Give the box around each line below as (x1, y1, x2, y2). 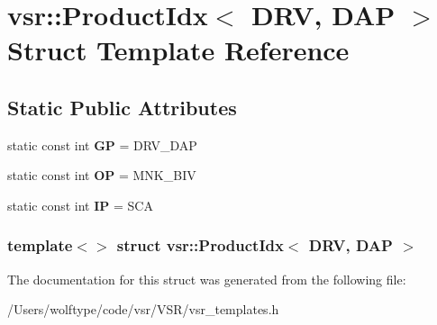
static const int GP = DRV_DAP (7, 135, 197, 154)
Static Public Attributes (7, 93, 237, 121)
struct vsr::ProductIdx (116, 234, 284, 257)
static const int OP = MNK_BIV (7, 166, 196, 185)
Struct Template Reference (7, 32, 350, 68)
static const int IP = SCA (7, 195, 153, 214)
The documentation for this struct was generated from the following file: (7, 269, 406, 288)
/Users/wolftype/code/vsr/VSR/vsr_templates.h (7, 300, 279, 319)
